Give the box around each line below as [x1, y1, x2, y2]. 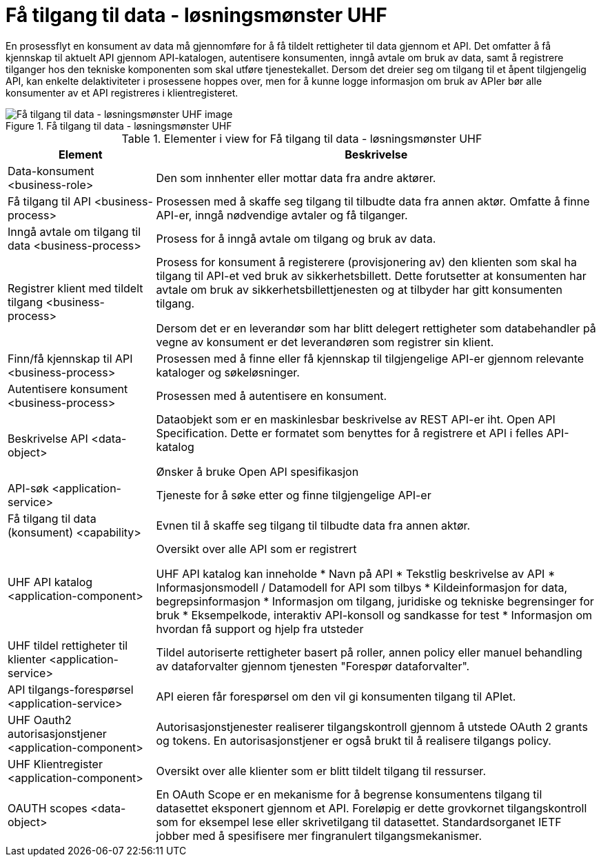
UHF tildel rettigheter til [8, 638, 128, 652]
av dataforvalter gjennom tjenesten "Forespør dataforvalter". [156, 659, 470, 673]
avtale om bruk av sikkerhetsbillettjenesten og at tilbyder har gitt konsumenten [156, 282, 563, 297]
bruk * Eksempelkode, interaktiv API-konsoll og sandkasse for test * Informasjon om [156, 608, 593, 622]
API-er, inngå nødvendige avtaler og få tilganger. [156, 208, 408, 222]
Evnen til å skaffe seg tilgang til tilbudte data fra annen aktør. [156, 518, 471, 532]
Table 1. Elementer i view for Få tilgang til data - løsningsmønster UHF [121, 131, 482, 146]
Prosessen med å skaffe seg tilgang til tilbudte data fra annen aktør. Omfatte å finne [156, 194, 590, 208]
